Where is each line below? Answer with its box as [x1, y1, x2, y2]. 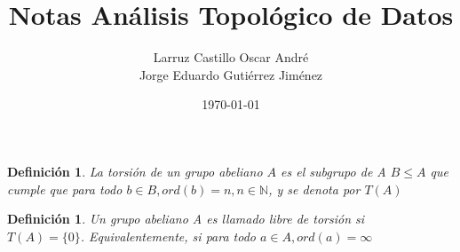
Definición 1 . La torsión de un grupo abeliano [7, 161, 263, 180]
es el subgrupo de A [281, 161, 386, 180]
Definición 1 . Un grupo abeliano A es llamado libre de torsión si [7, 209, 365, 228]
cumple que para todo [7, 179, 123, 198]
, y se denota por [268, 179, 361, 198]
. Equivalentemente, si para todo [80, 226, 256, 245]
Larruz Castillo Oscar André [153, 48, 309, 67]
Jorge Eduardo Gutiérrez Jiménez [139, 65, 323, 83]
